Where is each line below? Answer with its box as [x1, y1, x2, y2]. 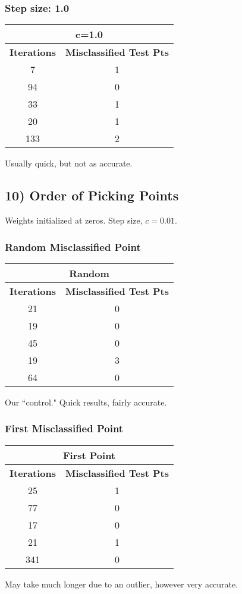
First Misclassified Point [5, 421, 124, 436]
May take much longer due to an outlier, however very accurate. [5, 577, 238, 590]
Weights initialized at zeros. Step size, [5, 214, 143, 227]
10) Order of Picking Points [5, 186, 179, 205]
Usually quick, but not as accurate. [5, 157, 133, 169]
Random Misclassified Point [5, 239, 141, 254]
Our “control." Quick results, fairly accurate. [5, 395, 167, 408]
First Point [62, 448, 116, 462]
